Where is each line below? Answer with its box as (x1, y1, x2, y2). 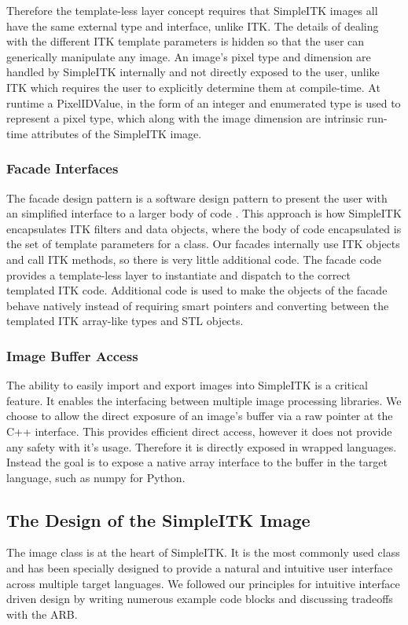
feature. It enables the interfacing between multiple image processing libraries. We (6, 392, 402, 408)
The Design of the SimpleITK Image (6, 507, 311, 532)
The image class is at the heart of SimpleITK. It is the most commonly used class (6, 544, 400, 561)
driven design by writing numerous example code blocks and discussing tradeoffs (6, 590, 393, 607)
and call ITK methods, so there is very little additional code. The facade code (6, 250, 382, 267)
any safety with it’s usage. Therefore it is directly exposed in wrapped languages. (6, 438, 397, 455)
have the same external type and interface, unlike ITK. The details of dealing (6, 17, 379, 34)
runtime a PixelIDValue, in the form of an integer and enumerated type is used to (6, 94, 401, 111)
